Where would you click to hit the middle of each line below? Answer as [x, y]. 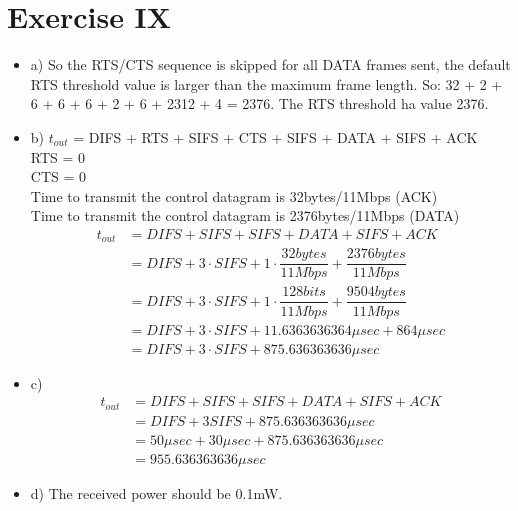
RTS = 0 [58, 156]
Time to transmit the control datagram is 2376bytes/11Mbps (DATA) [245, 215]
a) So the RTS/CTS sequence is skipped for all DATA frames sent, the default [270, 64]
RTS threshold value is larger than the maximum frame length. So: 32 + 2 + [266, 83]
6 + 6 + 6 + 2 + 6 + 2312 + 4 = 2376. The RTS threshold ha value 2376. [259, 103]
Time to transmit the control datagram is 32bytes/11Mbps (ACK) [234, 195]
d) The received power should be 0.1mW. [156, 492]
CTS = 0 [58, 176]
